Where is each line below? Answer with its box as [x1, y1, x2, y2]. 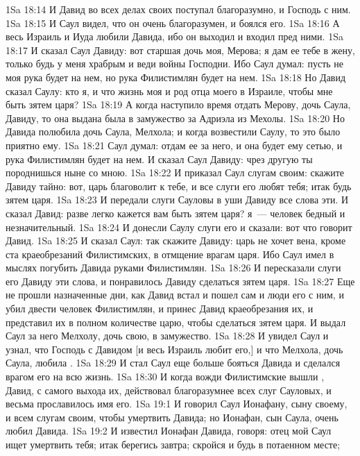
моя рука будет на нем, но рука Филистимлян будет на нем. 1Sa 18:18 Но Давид [6, 69, 346, 84]
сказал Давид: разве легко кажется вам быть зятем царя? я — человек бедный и [6, 205, 345, 220]
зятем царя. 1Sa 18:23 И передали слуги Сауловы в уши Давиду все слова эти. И [6, 192, 349, 207]
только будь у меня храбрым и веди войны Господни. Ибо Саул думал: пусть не [6, 56, 344, 71]
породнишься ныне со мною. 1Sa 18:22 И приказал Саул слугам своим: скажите [6, 165, 344, 180]
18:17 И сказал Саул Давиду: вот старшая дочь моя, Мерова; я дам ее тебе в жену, [6, 42, 355, 57]
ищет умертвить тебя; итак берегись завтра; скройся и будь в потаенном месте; [6, 437, 341, 451]
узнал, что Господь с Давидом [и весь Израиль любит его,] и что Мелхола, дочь [6, 341, 343, 356]
